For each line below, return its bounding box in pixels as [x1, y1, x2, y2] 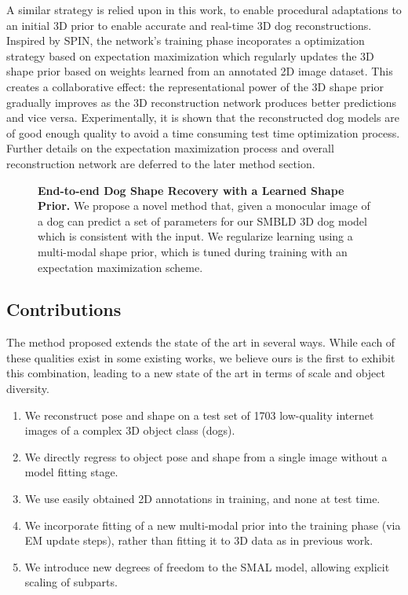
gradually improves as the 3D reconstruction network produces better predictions [6, 94, 397, 110]
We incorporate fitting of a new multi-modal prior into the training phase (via [24, 516, 401, 533]
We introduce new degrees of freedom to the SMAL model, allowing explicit [24, 558, 390, 575]
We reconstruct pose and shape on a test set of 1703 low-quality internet [24, 406, 374, 423]
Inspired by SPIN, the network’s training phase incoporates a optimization [6, 32, 365, 49]
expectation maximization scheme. [38, 259, 203, 275]
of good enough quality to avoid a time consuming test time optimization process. [6, 124, 400, 141]
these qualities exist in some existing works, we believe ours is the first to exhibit [6, 349, 395, 365]
